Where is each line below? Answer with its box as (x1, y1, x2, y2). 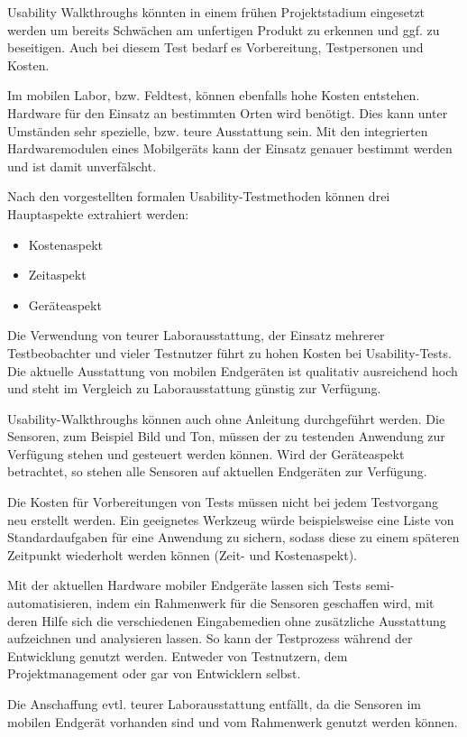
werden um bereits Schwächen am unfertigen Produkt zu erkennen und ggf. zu (7, 20, 440, 39)
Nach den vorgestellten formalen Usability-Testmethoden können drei (7, 187, 390, 206)
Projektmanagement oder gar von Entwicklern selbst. (7, 664, 301, 683)
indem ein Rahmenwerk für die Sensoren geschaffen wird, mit (96, 594, 435, 613)
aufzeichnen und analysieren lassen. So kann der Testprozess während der (7, 629, 413, 648)
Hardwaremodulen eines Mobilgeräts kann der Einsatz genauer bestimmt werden (7, 139, 453, 158)
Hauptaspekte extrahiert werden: (7, 204, 189, 223)
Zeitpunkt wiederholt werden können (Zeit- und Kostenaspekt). (7, 545, 357, 564)
